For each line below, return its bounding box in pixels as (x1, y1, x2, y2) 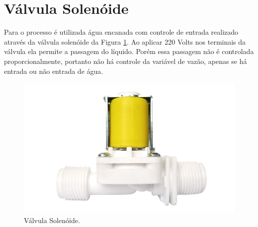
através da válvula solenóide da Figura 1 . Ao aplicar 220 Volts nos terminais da (4, 36, 246, 47)
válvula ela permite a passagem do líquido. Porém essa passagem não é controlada (4, 46, 254, 57)
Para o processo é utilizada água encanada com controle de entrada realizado (4, 27, 239, 37)
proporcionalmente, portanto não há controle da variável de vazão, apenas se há (4, 56, 247, 66)
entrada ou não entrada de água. (4, 65, 103, 76)
